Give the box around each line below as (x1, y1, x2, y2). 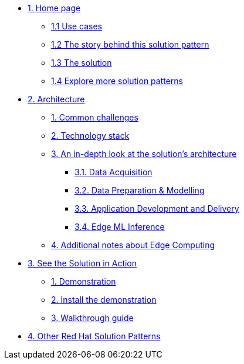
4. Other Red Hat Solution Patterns (28, 331, 161, 341)
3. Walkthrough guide (51, 313, 134, 323)
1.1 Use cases (51, 21, 102, 31)
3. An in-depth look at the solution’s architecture (51, 149, 237, 159)
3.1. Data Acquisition (74, 167, 152, 177)
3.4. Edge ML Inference (74, 222, 165, 232)
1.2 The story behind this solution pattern (51, 39, 209, 49)
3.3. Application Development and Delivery (74, 203, 239, 213)
